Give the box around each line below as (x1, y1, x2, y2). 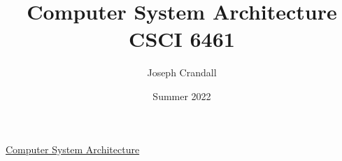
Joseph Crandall (147, 65, 217, 80)
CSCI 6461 (129, 24, 235, 53)
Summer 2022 (152, 88, 211, 103)
